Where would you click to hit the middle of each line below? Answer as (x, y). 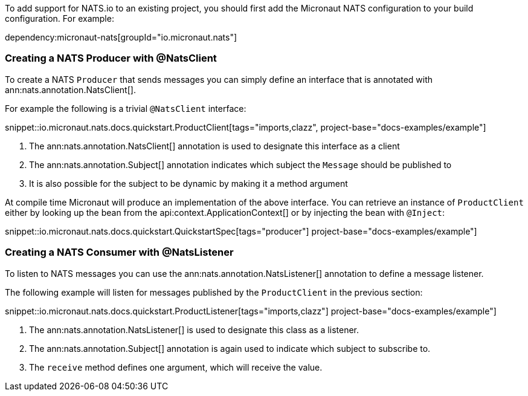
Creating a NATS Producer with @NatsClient (111, 58)
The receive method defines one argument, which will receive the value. (176, 367)
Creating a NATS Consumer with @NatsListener (119, 252)
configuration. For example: (60, 18)
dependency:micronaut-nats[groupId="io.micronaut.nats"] (121, 37)
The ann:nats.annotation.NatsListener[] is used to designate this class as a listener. (194, 329)
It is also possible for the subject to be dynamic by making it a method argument (188, 183)
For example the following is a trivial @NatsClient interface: (126, 108)
